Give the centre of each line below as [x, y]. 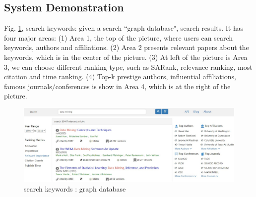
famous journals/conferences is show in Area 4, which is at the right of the [117, 86]
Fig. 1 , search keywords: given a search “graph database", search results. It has [124, 28]
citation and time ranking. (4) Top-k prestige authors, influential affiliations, [120, 76]
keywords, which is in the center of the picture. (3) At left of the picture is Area [126, 57]
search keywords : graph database [75, 189]
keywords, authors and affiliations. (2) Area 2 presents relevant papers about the [127, 47]
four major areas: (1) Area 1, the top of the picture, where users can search [119, 37]
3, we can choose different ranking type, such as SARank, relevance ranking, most [128, 67]
